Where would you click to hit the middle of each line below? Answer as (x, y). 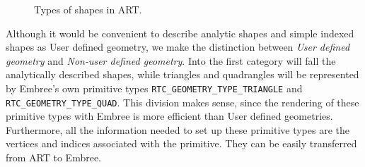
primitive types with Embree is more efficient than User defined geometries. (169, 116)
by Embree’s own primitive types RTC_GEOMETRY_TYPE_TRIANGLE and (154, 88)
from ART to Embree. (54, 157)
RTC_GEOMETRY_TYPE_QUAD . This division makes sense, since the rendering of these (182, 102)
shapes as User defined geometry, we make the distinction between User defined (178, 47)
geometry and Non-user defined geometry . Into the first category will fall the (171, 60)
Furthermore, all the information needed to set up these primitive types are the (178, 129)
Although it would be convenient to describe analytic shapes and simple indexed (180, 33)
